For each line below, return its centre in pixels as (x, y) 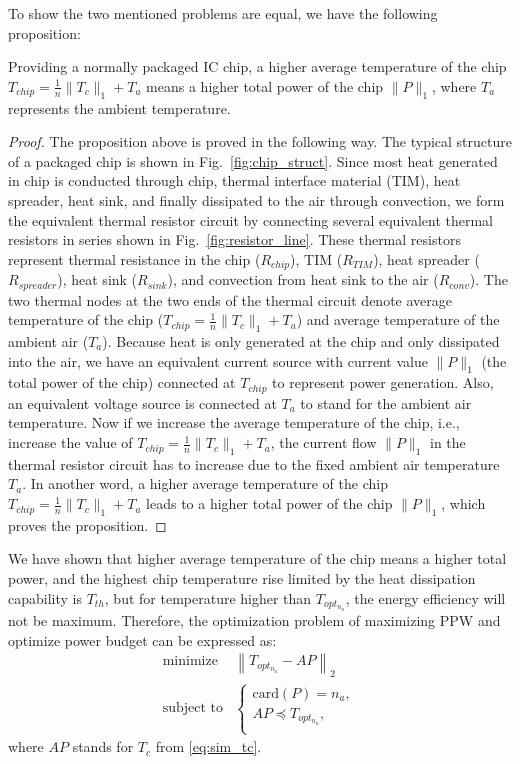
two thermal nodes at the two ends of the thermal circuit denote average (230, 299)
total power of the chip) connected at (122, 382)
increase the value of (70, 442)
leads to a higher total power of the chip (269, 503)
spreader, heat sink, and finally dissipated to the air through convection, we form (256, 199)
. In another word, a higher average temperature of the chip (205, 483)
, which (463, 503)
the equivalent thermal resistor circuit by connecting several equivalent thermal (251, 219)
